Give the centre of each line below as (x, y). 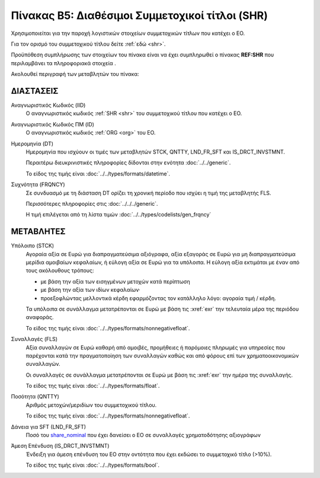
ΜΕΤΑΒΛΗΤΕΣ (38, 232)
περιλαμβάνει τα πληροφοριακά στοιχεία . (64, 63)
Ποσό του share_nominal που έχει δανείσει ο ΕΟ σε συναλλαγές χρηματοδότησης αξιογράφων (143, 435)
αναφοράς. (40, 317)
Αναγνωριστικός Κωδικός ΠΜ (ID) (53, 124)
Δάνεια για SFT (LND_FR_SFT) (48, 426)
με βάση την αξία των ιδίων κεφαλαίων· (90, 290)
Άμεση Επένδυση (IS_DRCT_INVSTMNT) (60, 446)
